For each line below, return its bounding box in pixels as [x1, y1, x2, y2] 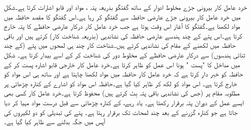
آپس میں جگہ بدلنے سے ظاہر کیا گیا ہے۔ [4, 116, 105, 127]
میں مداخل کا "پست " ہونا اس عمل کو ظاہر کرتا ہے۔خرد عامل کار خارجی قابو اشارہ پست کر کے [4, 59, 240, 69]
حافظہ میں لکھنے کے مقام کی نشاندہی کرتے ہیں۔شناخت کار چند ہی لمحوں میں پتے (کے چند [4, 40, 236, 50]
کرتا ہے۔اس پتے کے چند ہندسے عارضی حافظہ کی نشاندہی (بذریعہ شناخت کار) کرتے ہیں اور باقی [4, 30, 242, 40]
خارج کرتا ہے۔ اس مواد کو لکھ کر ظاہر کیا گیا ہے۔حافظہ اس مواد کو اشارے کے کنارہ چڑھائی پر [4, 78, 237, 88]
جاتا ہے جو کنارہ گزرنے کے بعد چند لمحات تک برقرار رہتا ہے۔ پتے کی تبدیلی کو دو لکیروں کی [4, 107, 238, 117]
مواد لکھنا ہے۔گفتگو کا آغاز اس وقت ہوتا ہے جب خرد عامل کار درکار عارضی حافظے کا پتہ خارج [4, 21, 240, 31]
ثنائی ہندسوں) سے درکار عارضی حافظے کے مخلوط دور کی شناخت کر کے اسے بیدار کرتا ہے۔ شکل [4, 49, 245, 59]
